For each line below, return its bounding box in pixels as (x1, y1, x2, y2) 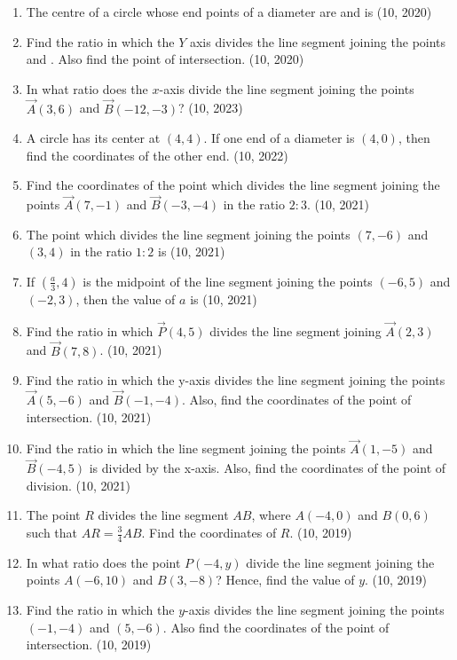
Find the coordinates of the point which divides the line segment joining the (26, 176, 440, 194)
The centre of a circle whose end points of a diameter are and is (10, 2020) (26, 3, 432, 20)
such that (26, 523, 78, 541)
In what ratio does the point (26, 553, 181, 571)
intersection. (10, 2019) (26, 635, 152, 654)
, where (251, 506, 291, 524)
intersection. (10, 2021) (26, 407, 152, 426)
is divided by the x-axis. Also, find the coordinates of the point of (89, 459, 446, 477)
